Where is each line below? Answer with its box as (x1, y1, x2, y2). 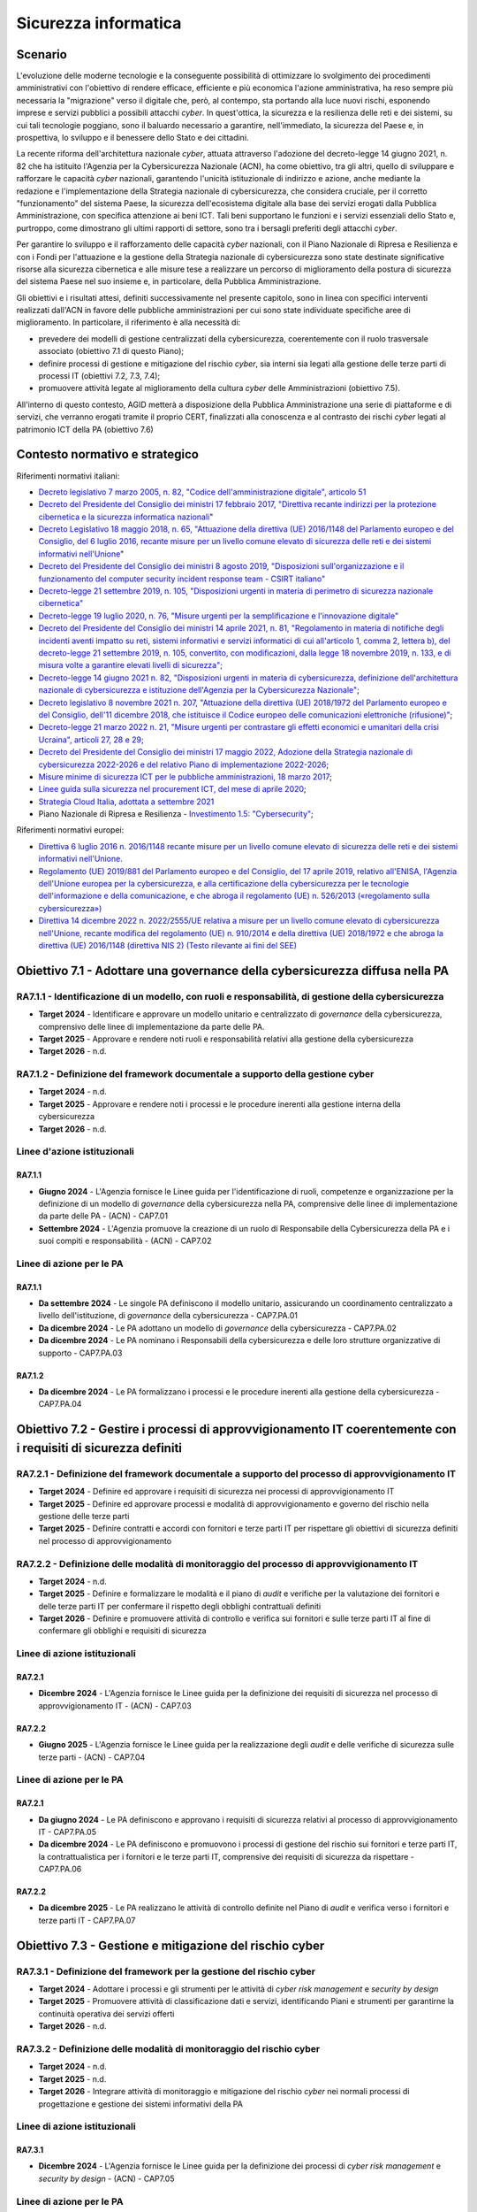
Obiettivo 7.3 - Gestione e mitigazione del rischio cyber (16, 1938, 325, 1953)
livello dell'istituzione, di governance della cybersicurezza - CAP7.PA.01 (38, 1310, 299, 1321)
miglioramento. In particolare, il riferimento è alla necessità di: (16, 317, 241, 327)
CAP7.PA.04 (38, 1399, 82, 1409)
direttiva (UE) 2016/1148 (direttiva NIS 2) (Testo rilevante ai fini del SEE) (38, 940, 298, 950)
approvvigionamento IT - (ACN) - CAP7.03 (38, 1700, 192, 1711)
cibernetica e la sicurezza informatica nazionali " (38, 511, 214, 522)
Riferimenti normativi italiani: (16, 470, 120, 481)
